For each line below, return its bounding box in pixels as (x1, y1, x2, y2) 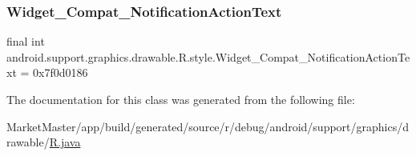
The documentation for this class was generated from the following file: (6, 91, 355, 107)
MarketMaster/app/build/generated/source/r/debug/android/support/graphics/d (6, 118, 410, 134)
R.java (49, 134, 81, 150)
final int (6, 33, 45, 50)
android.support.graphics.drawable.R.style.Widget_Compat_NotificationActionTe (6, 48, 410, 65)
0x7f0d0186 (33, 64, 88, 81)
